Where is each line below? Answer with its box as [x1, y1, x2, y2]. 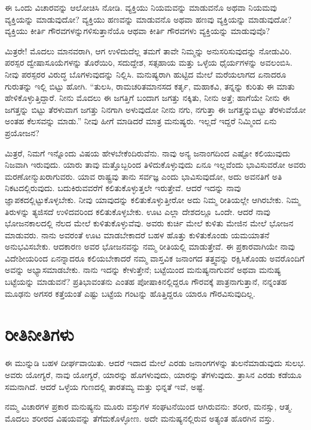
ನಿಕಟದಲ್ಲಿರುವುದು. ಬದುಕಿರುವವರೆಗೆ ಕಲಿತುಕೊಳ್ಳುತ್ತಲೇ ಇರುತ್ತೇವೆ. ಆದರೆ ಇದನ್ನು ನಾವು [5, 182, 241, 194]
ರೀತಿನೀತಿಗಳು [5, 322, 74, 346]
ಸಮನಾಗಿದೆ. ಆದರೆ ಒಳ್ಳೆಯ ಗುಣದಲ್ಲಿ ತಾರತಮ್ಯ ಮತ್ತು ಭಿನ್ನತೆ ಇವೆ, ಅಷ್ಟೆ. [5, 380, 205, 392]
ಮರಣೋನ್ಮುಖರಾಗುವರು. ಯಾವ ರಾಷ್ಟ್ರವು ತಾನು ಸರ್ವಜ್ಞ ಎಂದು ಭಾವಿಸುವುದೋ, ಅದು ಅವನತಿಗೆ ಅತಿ [5, 170, 282, 182]
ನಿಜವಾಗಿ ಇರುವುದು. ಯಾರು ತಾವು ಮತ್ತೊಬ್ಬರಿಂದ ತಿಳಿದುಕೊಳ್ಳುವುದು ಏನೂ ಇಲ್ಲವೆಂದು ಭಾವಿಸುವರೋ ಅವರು [5, 158, 306, 171]
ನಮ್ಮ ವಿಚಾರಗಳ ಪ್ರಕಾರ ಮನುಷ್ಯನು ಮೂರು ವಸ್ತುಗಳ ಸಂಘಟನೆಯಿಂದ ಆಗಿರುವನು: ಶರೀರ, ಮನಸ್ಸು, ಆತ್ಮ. [5, 400, 293, 413]
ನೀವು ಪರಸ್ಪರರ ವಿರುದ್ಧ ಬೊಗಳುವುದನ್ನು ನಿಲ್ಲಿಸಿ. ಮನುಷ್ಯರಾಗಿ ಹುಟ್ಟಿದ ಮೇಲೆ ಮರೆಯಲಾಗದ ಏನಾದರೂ [5, 67, 286, 80]
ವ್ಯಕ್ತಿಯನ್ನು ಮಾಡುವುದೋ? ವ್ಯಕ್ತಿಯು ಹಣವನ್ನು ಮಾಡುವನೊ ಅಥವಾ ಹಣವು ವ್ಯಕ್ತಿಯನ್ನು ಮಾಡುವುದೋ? [5, 13, 292, 25]
